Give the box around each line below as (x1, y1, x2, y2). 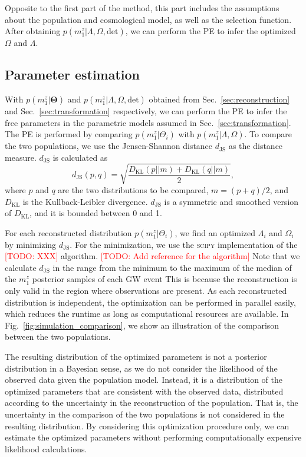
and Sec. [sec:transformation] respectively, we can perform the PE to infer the (5, 104, 287, 117)
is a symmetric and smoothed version (164, 195, 299, 207)
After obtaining (5, 25, 61, 37)
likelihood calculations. (5, 442, 87, 455)
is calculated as (52, 151, 108, 163)
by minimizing (5, 238, 57, 250)
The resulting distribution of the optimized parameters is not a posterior (5, 350, 267, 363)
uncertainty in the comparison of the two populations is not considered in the (5, 408, 285, 420)
